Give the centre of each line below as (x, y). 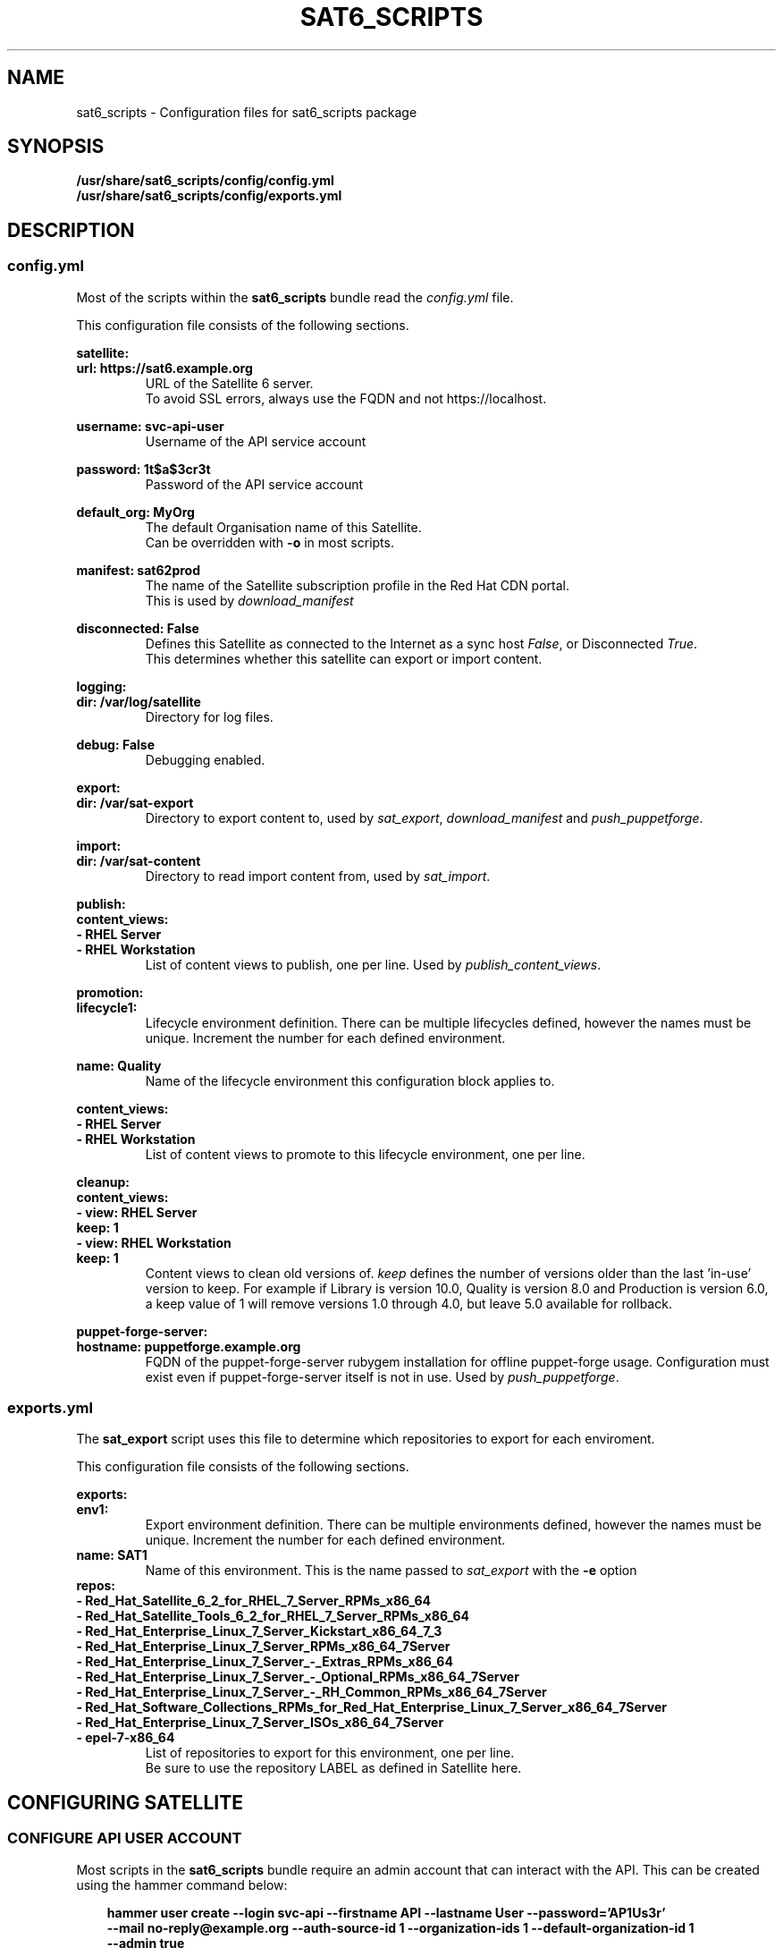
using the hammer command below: (182, 1884)
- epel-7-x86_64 (126, 1738)
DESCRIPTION (71, 230)
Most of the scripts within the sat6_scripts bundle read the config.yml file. (295, 297)
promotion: (110, 992)
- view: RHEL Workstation (154, 1242)
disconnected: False (138, 628)
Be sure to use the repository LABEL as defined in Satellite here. (333, 1768)
